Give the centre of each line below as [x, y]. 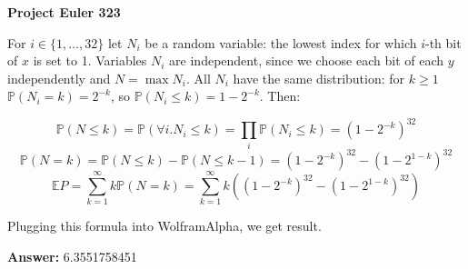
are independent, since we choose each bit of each [307, 60]
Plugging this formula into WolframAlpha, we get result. [164, 226]
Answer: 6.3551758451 [72, 257]
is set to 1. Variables [90, 60]
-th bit [443, 42]
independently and [59, 78]
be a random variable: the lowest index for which [281, 42]
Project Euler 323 [64, 12]
